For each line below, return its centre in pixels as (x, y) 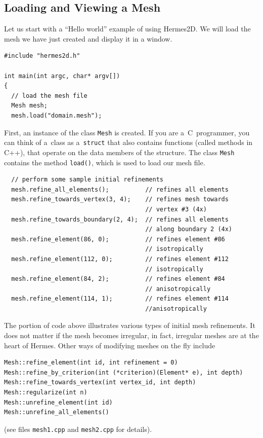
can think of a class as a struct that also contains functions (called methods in (128, 142)
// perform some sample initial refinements (87, 180)
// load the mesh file (49, 96)
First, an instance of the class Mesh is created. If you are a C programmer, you (127, 132)
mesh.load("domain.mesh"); (57, 115)
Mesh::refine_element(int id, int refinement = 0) (91, 363)
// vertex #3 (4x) (176, 209)
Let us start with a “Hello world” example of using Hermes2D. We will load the (127, 29)
